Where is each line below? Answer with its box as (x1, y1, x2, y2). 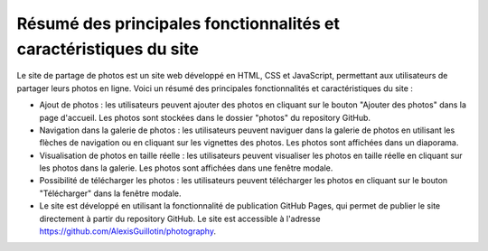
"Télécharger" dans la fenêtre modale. (39, 188, 182, 199)
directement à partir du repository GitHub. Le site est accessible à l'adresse (39, 213, 321, 224)
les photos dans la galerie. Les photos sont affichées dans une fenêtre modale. (39, 163, 333, 173)
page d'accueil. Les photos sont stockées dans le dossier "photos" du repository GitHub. (39, 112, 371, 123)
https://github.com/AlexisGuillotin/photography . (39, 226, 217, 237)
